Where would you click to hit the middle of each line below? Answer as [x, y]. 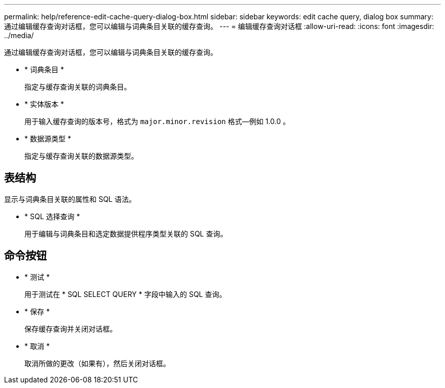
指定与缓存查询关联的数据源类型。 [81, 156]
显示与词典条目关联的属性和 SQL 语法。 [70, 199]
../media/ [19, 35]
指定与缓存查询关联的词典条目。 [78, 87]
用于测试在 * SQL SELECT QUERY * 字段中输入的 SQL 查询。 [125, 294]
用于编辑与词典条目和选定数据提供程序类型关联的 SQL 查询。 [126, 233]
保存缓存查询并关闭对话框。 [71, 329]
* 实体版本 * [44, 104]
